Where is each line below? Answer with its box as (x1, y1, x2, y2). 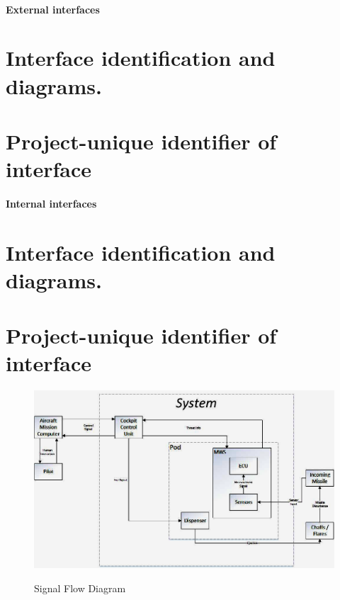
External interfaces (6, 1, 100, 16)
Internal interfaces (6, 196, 97, 210)
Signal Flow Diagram (34, 580, 126, 595)
